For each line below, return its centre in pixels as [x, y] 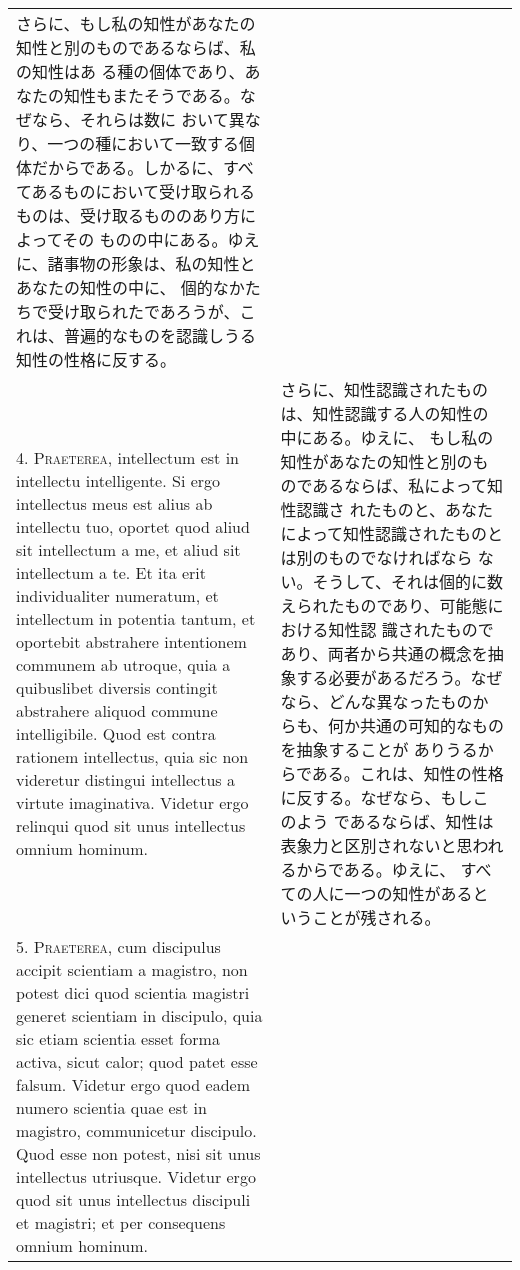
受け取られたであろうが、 [144, 311]
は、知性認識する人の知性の [384, 413]
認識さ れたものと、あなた [395, 509]
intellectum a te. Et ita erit [111, 572]
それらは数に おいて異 [162, 119]
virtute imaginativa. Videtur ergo [132, 802]
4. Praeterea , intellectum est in [127, 457]
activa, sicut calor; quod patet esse [137, 1061]
